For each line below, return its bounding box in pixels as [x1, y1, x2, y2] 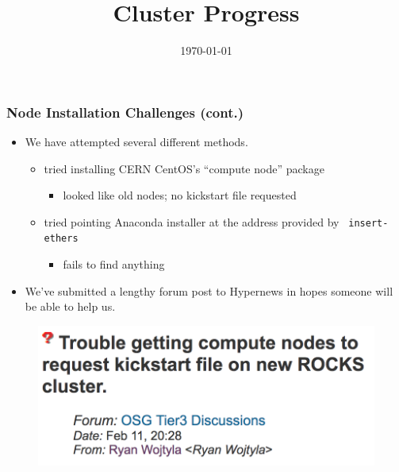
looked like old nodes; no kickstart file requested [63, 187, 297, 203]
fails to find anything [63, 256, 165, 273]
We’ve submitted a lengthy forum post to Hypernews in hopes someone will [25, 282, 393, 299]
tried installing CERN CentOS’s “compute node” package [44, 160, 324, 176]
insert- [348, 217, 389, 229]
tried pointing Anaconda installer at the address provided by [44, 213, 340, 230]
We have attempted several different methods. [25, 133, 248, 150]
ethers [44, 233, 79, 245]
